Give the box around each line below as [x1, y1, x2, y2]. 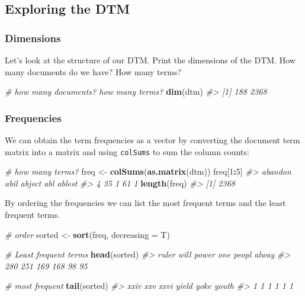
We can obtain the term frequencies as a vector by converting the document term [5, 134, 300, 146]
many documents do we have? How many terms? [5, 65, 182, 78]
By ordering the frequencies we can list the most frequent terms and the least [5, 197, 286, 209]
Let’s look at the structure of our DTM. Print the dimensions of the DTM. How [5, 54, 296, 66]
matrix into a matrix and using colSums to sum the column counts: [5, 145, 249, 157]
